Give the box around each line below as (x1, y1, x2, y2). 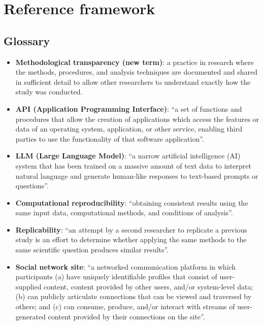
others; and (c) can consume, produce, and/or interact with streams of (15, 301, 235, 312)
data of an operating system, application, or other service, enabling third (15, 123, 242, 134)
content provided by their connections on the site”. (48, 311, 205, 321)
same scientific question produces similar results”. (15, 244, 169, 255)
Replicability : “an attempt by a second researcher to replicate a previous (15, 224, 247, 235)
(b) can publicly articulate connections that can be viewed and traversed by (15, 291, 252, 302)
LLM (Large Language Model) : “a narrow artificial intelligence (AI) (15, 150, 241, 161)
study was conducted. (15, 86, 83, 97)
